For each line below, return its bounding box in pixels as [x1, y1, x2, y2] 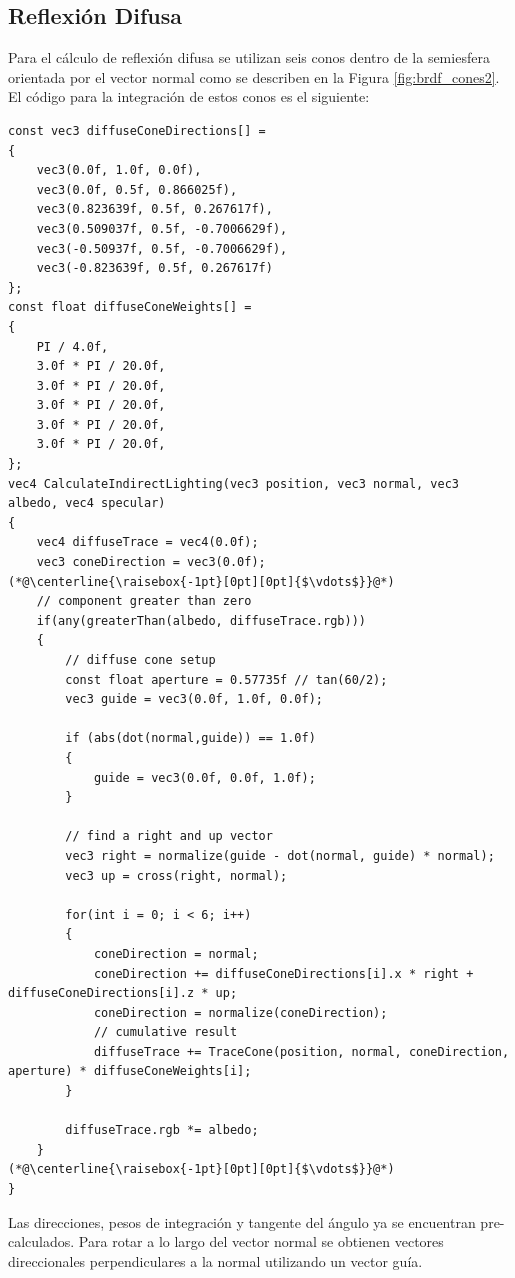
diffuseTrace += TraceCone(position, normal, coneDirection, [93, 1044, 510, 1059]
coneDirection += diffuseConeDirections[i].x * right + [93, 966, 474, 981]
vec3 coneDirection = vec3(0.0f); [36, 555, 266, 570]
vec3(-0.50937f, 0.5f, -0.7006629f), [36, 241, 288, 256]
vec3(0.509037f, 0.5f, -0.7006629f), [36, 221, 288, 236]
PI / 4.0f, [36, 339, 109, 354]
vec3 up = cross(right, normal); [65, 868, 288, 883]
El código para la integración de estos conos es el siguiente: [8, 86, 370, 107]
